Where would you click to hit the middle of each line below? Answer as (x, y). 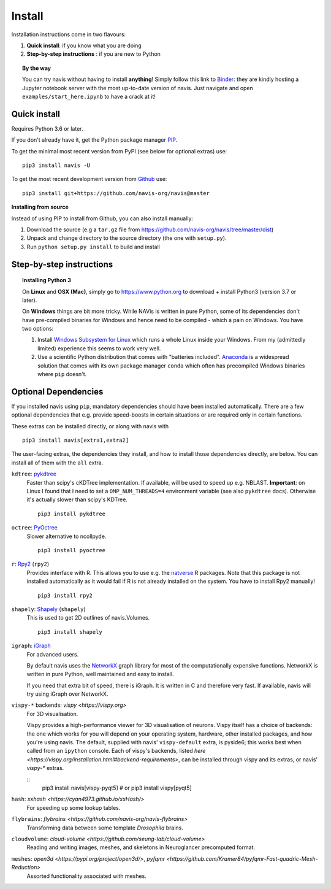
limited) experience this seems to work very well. (99, 348)
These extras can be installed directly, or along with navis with (90, 426)
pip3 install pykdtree (72, 514)
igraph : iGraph (31, 646)
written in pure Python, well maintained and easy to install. (100, 674)
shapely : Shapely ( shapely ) (48, 609)
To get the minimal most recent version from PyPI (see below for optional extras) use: (119, 151)
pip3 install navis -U (56, 165)
